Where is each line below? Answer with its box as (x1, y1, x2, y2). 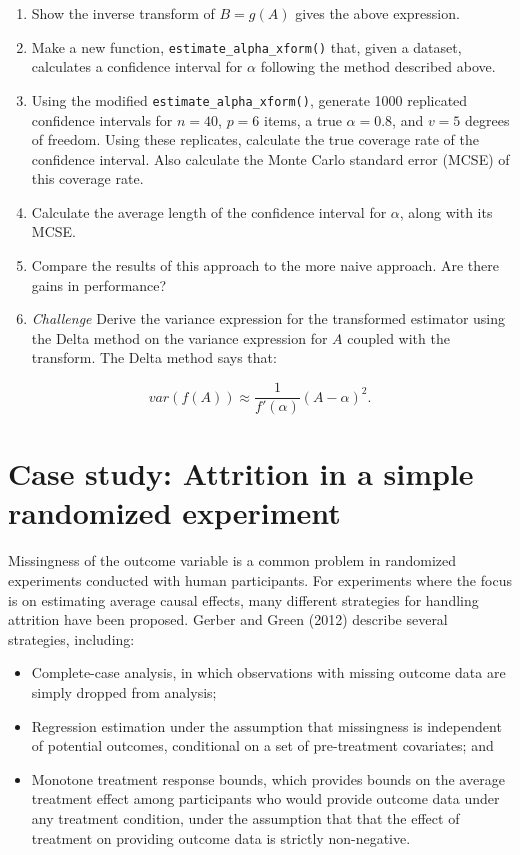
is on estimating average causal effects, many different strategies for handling (8, 589, 479, 610)
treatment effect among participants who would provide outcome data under (31, 788, 500, 809)
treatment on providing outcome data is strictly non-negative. (31, 827, 411, 848)
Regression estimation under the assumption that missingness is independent (31, 715, 502, 736)
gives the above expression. (295, 3, 460, 23)
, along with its (399, 201, 493, 222)
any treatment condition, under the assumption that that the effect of (31, 807, 460, 828)
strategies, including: (8, 628, 135, 649)
